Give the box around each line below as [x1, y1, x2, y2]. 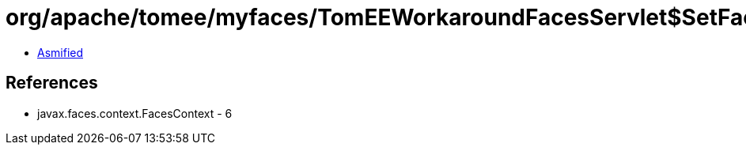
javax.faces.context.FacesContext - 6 [37, 106, 233, 120]
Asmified [37, 45, 84, 59]
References [6, 73, 98, 93]
